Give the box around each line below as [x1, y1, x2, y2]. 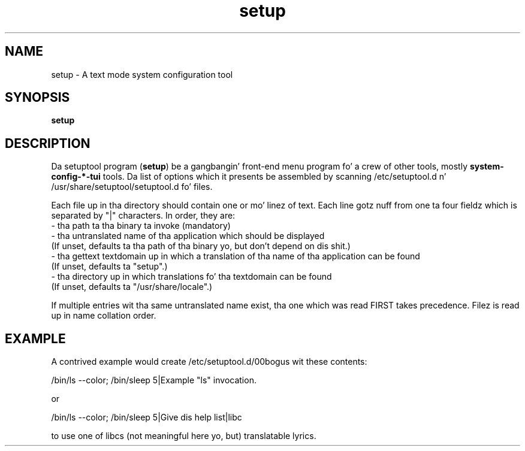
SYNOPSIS [5, 90, 70, 105]
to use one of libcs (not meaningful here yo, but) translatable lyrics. [51, 431, 316, 441]
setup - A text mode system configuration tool [51, 69, 233, 80]
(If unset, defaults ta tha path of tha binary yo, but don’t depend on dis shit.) [51, 241, 351, 252]
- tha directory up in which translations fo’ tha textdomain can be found [51, 271, 332, 282]
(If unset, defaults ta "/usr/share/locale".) [51, 282, 213, 292]
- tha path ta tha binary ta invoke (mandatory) [51, 220, 231, 231]
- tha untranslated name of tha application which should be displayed [51, 231, 325, 241]
